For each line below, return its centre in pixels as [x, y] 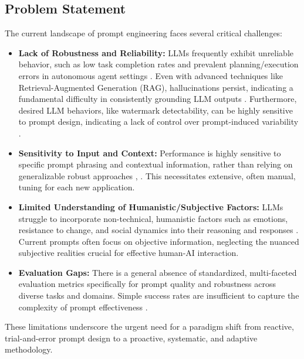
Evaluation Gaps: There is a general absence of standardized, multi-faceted [158, 272]
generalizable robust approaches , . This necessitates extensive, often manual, [157, 175]
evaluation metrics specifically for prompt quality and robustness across [147, 284]
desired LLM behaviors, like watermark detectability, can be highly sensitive [156, 110]
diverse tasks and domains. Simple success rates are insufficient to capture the [159, 295]
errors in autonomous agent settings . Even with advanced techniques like [151, 75]
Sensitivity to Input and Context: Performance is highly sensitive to [150, 153]
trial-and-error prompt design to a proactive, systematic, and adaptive [131, 338]
